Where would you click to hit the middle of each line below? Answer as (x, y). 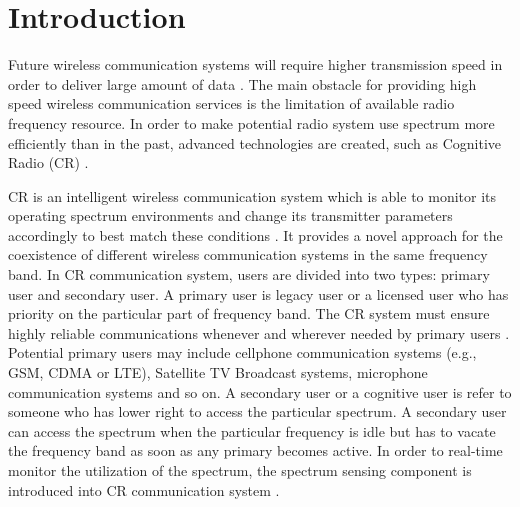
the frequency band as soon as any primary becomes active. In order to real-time (255, 450)
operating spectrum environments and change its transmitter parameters (230, 215)
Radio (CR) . (48, 162)
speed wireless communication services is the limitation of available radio (231, 103)
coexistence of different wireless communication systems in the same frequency (248, 254)
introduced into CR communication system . (144, 489)
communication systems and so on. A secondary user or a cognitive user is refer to (260, 391)
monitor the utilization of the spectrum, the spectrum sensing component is (240, 470)
